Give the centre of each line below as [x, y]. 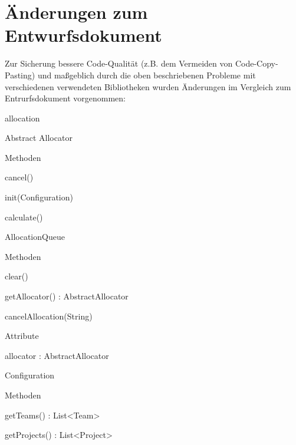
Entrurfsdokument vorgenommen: [65, 98]
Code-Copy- [256, 63]
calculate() [24, 217]
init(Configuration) [39, 197]
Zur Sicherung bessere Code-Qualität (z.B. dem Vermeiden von [119, 63]
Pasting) [20, 75]
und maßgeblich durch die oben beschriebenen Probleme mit [147, 75]
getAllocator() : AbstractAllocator [67, 296]
